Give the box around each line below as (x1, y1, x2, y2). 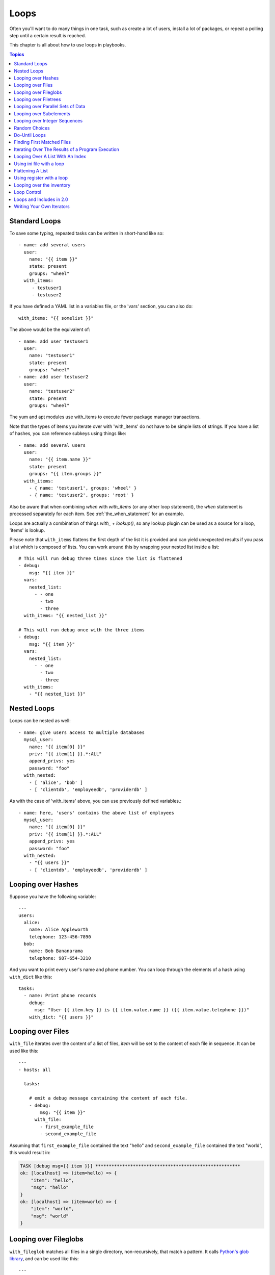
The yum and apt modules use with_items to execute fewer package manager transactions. (9, 414, 201, 420)
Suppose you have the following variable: (9, 893, 96, 900)
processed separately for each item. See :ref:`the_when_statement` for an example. (9, 511, 184, 517)
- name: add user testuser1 (18, 338, 89, 344)
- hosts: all (18, 1066, 51, 1073)
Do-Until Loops (14, 132, 46, 138)
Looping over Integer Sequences (14, 118, 83, 124)
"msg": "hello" (31, 1185, 69, 1190)
